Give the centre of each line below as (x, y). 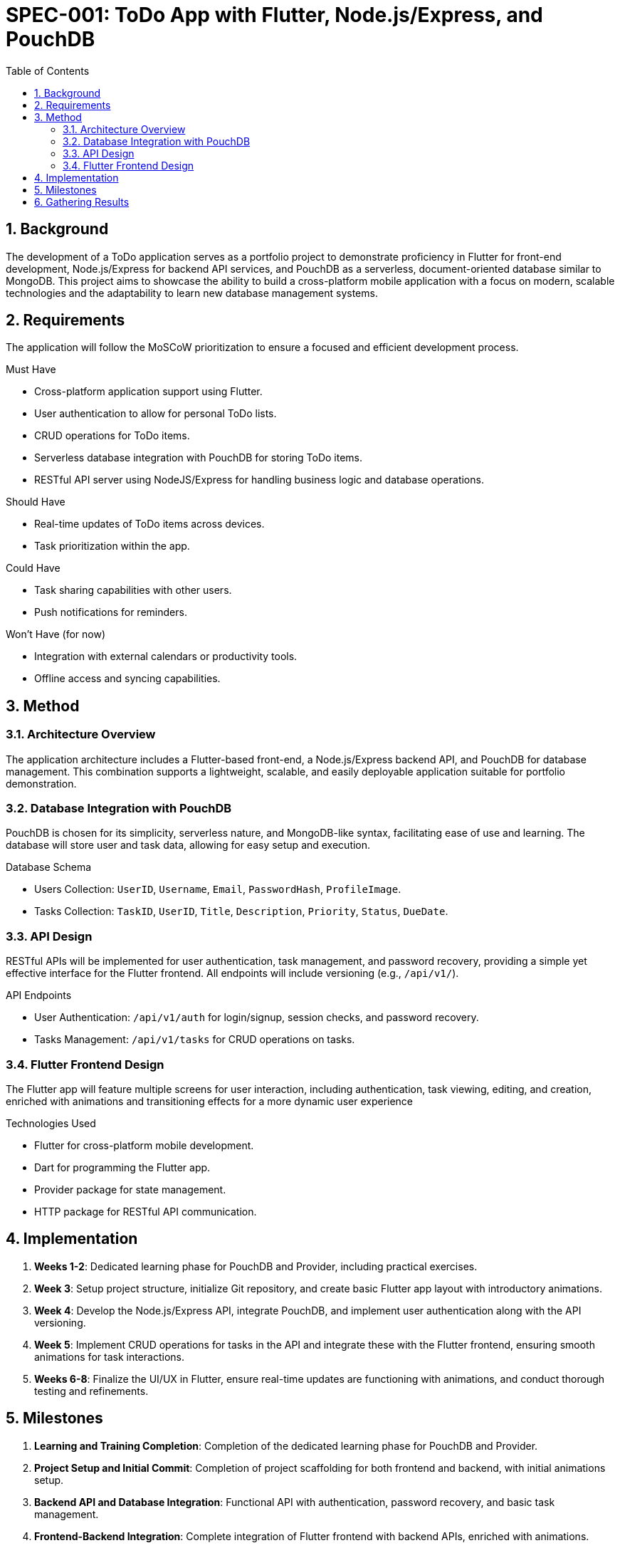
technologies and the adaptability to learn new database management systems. (192, 293)
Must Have (31, 370)
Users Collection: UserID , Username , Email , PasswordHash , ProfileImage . (218, 889)
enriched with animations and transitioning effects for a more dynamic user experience (210, 1101)
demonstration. (41, 783)
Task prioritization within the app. (112, 546)
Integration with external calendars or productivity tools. (166, 657)
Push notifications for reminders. (111, 612)
